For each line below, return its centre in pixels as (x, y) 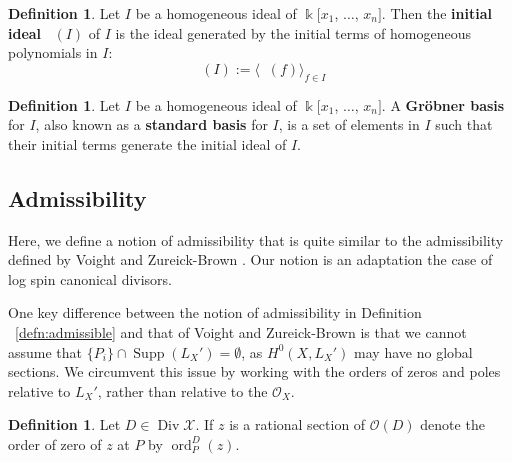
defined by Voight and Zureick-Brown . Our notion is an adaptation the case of (250, 259)
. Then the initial (436, 13)
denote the (452, 424)
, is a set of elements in (349, 124)
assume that (45, 351)
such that (464, 124)
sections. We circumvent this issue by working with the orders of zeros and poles (254, 371)
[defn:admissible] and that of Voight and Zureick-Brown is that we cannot (241, 331)
